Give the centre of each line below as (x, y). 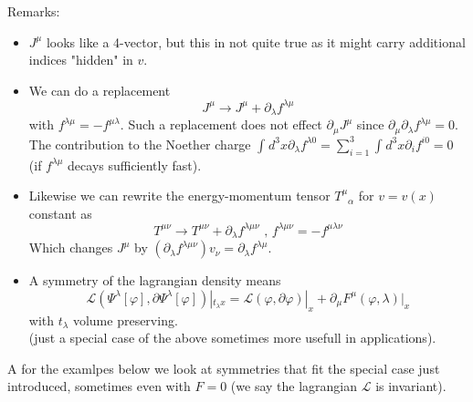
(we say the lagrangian (294, 386)
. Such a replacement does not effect (221, 124)
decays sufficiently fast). (135, 165)
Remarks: (34, 11)
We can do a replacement (100, 90)
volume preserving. (125, 320)
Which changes (71, 247)
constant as (60, 213)
